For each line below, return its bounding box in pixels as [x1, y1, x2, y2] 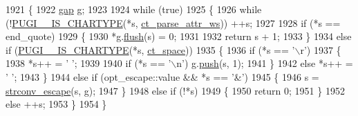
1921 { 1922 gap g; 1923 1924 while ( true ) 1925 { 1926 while [6, 2, 262, 16]
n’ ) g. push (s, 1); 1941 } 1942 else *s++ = [176, 56, 353, 70]
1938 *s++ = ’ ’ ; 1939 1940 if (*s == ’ [6, 56, 171, 70]
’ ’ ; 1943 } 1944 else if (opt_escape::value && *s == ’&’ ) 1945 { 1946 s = [6, 69, 319, 84]
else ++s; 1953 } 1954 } [6, 97, 107, 111]
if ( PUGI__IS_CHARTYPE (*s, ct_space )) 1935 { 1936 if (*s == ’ [6, 42, 295, 57]
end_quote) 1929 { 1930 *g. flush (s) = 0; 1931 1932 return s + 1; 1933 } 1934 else [6, 29, 352, 43]
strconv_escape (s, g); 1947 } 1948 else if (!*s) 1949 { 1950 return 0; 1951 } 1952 [6, 83, 345, 97]
